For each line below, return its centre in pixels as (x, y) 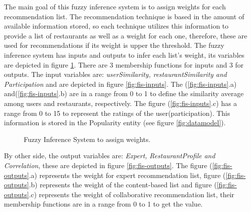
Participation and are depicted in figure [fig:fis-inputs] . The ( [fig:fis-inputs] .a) (120, 84)
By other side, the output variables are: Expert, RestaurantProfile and (110, 156)
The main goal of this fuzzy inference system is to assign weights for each (115, 6)
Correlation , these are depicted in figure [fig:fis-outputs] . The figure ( (108, 165)
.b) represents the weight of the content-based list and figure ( (123, 185)
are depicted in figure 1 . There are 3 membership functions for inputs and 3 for (124, 64)
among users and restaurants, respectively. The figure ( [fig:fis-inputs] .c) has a (121, 103)
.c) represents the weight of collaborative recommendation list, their (132, 194)
